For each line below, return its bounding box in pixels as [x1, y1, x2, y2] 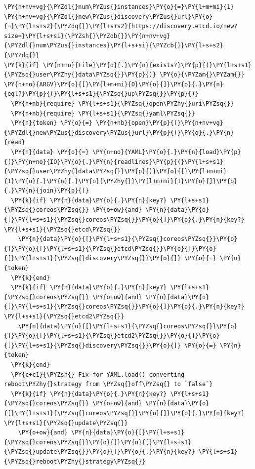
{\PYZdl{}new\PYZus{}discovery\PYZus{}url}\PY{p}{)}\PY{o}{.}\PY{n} [4, 129, 234, 136]
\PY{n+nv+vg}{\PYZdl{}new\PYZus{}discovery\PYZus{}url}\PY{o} [4, 13, 213, 20]
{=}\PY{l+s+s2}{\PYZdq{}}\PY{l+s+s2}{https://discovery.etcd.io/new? [4, 23, 238, 30]
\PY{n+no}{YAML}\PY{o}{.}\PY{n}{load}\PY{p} [92, 148, 241, 156]
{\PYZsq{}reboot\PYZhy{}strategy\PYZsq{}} [4, 458, 146, 465]
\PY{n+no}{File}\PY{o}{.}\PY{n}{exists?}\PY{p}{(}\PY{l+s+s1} [42, 61, 252, 69]
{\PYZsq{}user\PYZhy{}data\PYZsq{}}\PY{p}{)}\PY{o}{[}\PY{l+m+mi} [4, 168, 227, 175]
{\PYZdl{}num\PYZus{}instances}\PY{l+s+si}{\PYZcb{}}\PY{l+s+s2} [4, 42, 223, 49]
